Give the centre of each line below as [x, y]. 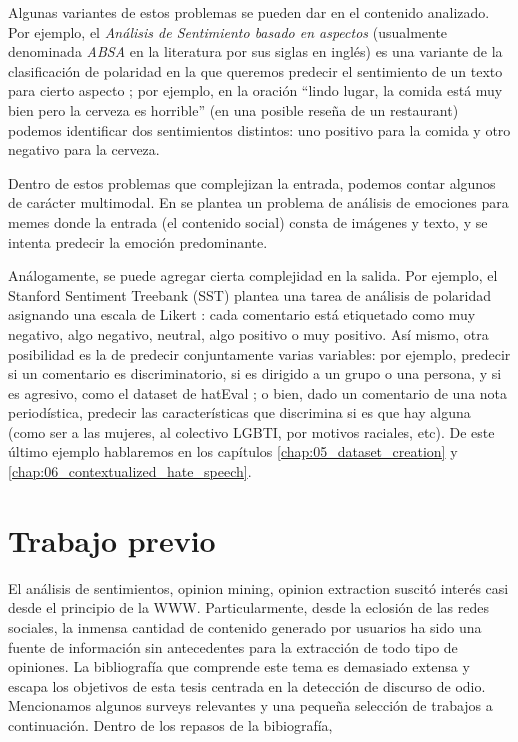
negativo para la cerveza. [84, 149]
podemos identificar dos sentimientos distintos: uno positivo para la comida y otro [259, 129]
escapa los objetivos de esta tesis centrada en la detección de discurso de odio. [247, 685]
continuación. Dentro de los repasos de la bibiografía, [170, 724]
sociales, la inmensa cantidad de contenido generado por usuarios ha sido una [245, 626]
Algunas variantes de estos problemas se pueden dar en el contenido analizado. [249, 12]
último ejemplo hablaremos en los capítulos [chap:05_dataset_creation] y [233, 451]
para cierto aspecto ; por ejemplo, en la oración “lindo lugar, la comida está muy [255, 90]
